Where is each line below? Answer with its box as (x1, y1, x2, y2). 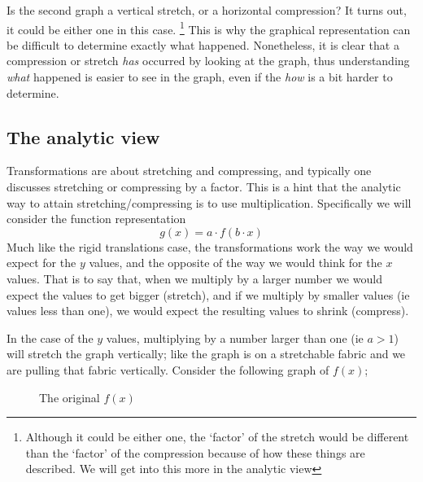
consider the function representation (7, 210, 186, 227)
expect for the (7, 254, 76, 271)
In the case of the (7, 329, 94, 346)
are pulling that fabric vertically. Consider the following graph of (7, 361, 329, 378)
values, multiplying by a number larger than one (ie (106, 329, 364, 346)
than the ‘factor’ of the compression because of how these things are (25, 444, 365, 461)
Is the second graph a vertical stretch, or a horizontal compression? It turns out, (7, 2, 407, 18)
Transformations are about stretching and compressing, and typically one (7, 162, 372, 179)
